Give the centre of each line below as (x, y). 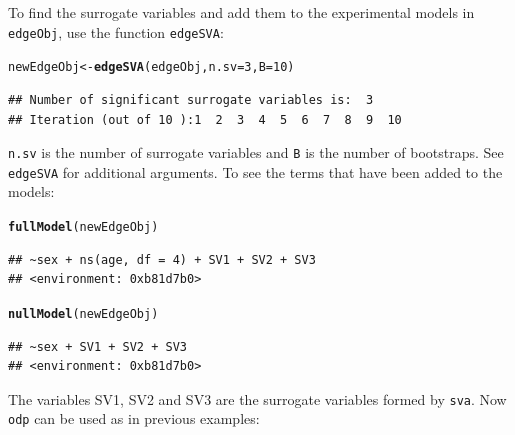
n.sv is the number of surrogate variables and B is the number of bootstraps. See (256, 152)
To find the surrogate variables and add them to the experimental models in (241, 12)
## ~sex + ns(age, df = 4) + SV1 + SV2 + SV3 (162, 259)
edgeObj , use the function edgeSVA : (116, 31)
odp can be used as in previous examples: (134, 418)
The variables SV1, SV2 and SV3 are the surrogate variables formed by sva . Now (257, 398)
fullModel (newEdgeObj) (83, 227)
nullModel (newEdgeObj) (83, 313)
